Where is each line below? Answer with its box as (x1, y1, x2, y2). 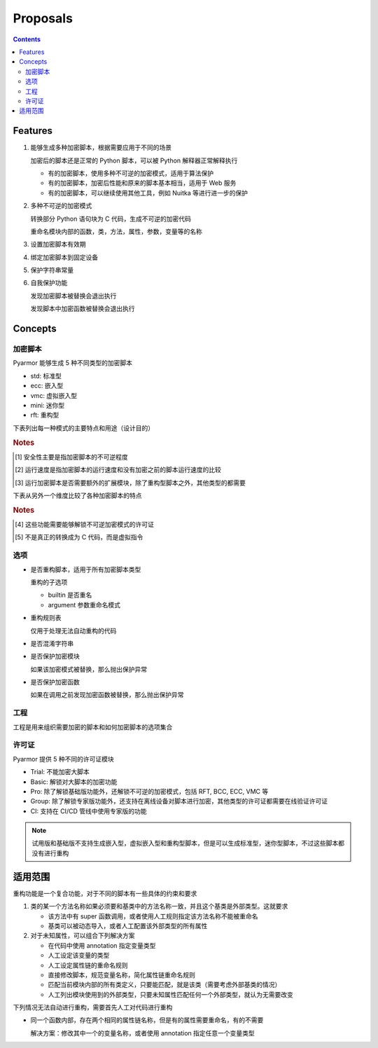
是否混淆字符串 (30, 639, 73, 647)
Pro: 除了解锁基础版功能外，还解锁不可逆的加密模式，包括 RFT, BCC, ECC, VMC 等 (30, 787, 269, 795)
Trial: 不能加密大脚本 (30, 768, 90, 776)
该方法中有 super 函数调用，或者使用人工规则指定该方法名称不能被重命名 (48, 911, 258, 921)
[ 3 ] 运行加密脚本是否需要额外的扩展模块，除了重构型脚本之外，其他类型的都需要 (15, 478, 246, 487)
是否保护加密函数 (30, 678, 80, 687)
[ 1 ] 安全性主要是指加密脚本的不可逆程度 (15, 453, 129, 461)
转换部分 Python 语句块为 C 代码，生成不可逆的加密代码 (30, 214, 192, 223)
